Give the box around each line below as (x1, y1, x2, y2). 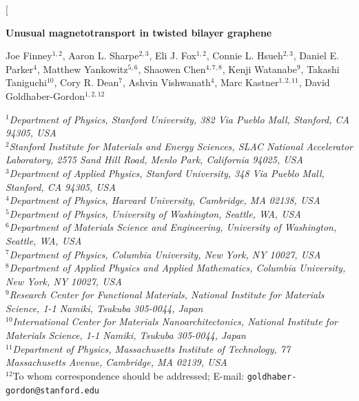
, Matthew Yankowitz (37, 61, 128, 76)
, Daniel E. (293, 48, 339, 63)
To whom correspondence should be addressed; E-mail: (12, 368, 245, 382)
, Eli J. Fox (149, 48, 196, 63)
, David (298, 75, 330, 90)
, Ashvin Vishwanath (122, 75, 211, 90)
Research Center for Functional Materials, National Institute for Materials (9, 287, 325, 302)
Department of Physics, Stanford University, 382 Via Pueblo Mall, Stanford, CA (9, 112, 349, 126)
